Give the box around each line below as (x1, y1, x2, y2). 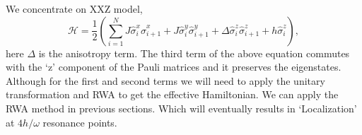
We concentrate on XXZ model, (6, 1, 143, 16)
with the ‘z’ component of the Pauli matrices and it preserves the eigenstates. (6, 59, 341, 74)
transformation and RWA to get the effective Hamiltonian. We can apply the (6, 87, 339, 102)
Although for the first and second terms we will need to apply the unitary (6, 73, 325, 88)
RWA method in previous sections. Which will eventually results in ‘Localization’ (6, 100, 357, 115)
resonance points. (42, 115, 117, 129)
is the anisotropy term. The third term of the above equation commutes (38, 45, 350, 60)
